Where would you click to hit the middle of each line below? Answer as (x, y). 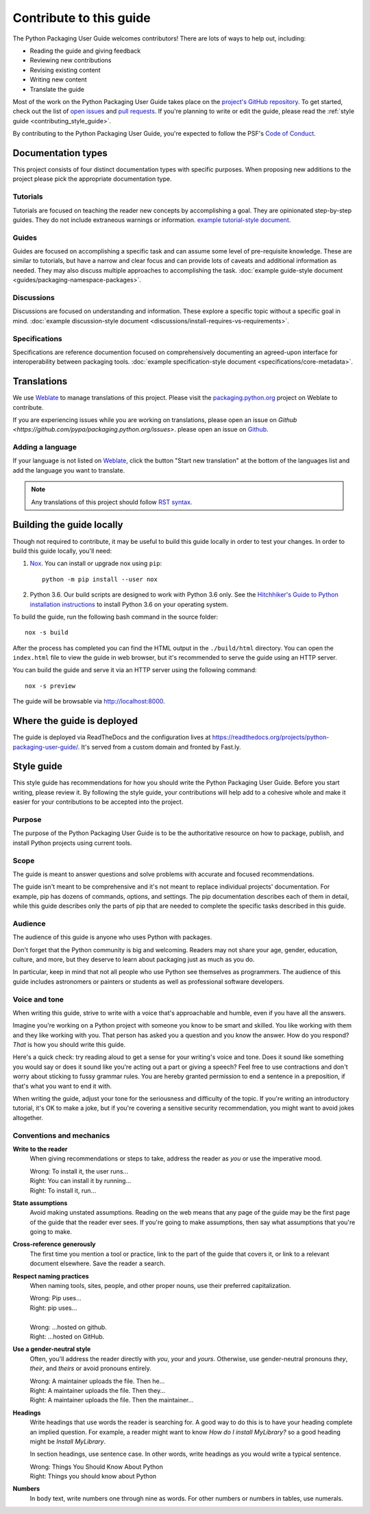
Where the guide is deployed (75, 721)
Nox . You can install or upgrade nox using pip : (96, 563)
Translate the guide (57, 89)
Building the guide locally (68, 525)
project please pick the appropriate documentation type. (92, 179)
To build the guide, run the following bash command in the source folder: (115, 617)
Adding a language (45, 447)
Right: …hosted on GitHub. (67, 1337)
